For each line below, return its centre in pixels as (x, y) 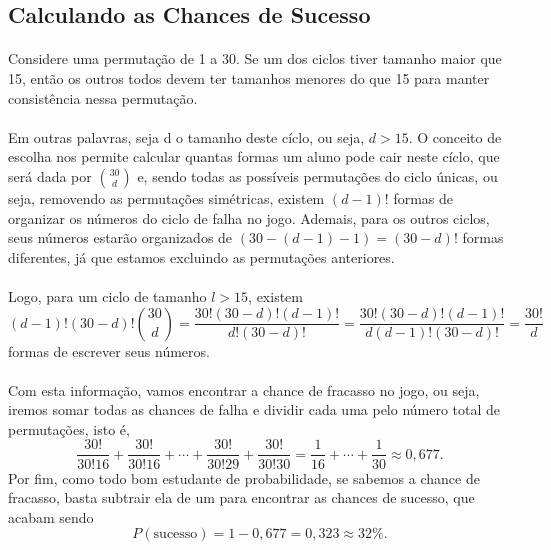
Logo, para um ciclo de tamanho (107, 295)
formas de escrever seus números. (109, 350)
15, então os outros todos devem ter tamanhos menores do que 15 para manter (249, 77)
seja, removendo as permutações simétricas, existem (166, 197)
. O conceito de (455, 136)
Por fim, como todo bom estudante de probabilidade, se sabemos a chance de (244, 477)
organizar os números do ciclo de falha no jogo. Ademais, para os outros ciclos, (249, 217)
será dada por (50, 175)
